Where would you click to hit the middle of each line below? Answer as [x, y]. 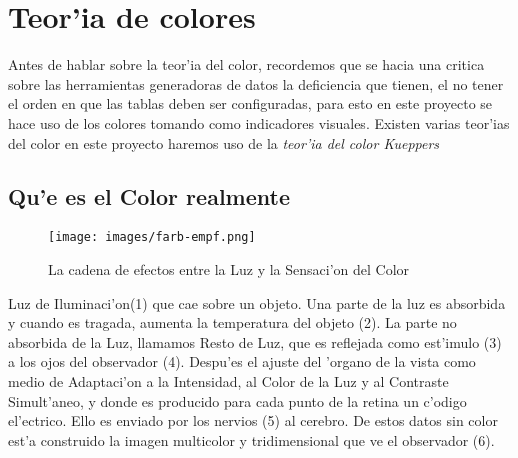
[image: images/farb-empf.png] [152, 237]
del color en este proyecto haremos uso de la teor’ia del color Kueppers [224, 142]
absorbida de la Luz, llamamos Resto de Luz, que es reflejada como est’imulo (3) [255, 341]
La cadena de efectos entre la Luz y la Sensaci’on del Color [229, 268]
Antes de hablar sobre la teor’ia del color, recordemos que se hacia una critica [246, 64]
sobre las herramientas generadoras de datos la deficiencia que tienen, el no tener [256, 83]
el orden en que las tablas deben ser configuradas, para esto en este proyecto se [250, 103]
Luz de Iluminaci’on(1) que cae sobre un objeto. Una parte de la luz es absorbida [257, 302]
